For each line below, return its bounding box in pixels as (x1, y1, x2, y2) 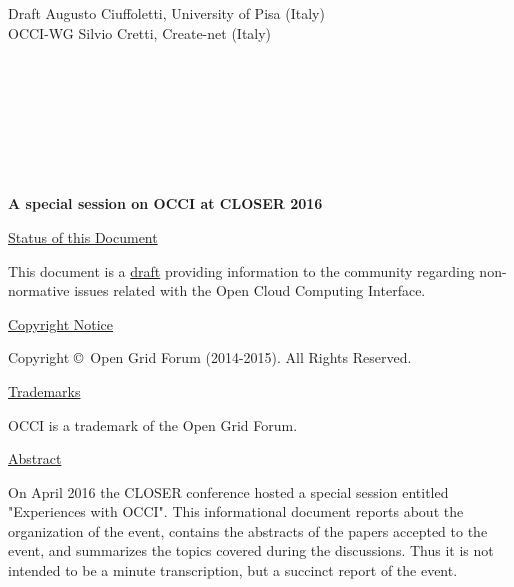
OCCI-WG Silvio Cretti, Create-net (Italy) (8, 22, 272, 43)
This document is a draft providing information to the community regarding (8, 260, 475, 281)
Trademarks (8, 380, 81, 401)
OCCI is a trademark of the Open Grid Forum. (8, 414, 298, 435)
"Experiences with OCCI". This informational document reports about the (8, 501, 464, 522)
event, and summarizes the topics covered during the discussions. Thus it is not (8, 540, 494, 561)
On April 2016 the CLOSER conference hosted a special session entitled (8, 481, 449, 502)
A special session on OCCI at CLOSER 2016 (8, 193, 323, 214)
